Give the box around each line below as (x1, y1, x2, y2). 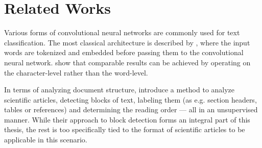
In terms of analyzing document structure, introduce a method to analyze (4, 84, 235, 95)
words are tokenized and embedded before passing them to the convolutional (4, 47, 244, 58)
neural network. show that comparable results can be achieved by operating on (4, 57, 251, 67)
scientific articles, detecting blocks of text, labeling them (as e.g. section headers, (4, 94, 257, 105)
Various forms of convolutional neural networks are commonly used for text (4, 27, 240, 38)
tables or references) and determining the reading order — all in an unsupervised (4, 104, 258, 115)
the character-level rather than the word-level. (4, 67, 148, 78)
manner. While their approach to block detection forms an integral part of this (4, 114, 250, 125)
